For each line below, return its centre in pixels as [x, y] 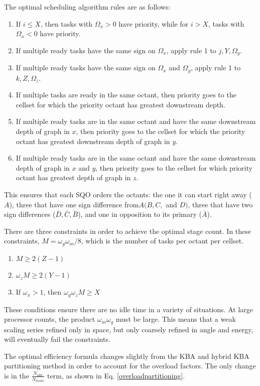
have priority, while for [154, 23]
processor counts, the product [50, 319]
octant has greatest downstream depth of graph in [93, 141]
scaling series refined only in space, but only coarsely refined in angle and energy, [129, 329]
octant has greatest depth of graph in [73, 177]
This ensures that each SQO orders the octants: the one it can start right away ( [128, 195]
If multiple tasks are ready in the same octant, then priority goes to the [126, 95]
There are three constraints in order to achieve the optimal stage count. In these [128, 231]
